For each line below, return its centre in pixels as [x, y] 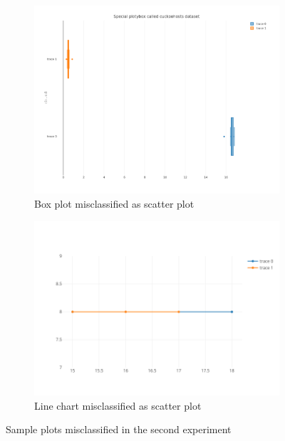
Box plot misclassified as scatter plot [114, 203]
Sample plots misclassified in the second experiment [119, 429]
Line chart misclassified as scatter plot [118, 405]
